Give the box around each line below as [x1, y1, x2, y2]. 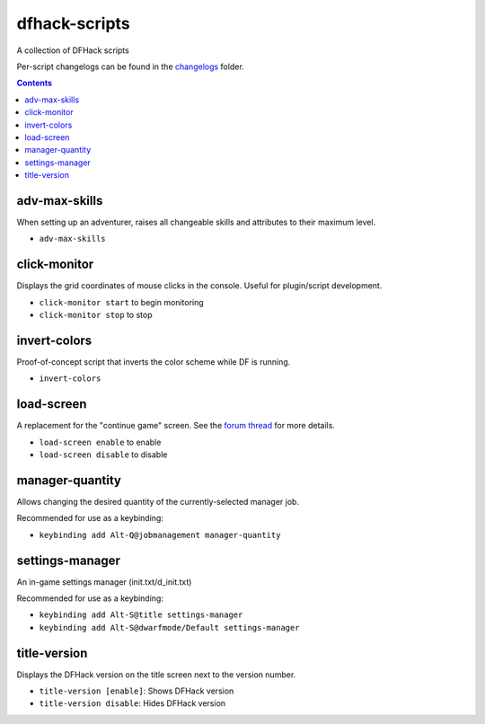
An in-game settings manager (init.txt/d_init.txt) [16, 576, 192, 587]
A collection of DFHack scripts [16, 45, 129, 56]
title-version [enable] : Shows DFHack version [39, 685, 234, 696]
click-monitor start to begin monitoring [39, 296, 204, 307]
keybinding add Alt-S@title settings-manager [39, 610, 243, 620]
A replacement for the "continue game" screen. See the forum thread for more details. [16, 420, 336, 431]
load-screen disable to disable [39, 449, 168, 460]
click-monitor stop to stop [39, 310, 153, 321]
